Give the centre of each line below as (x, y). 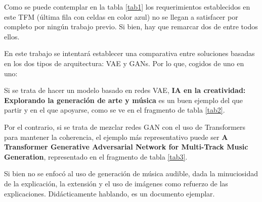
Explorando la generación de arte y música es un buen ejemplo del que (124, 100)
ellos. (12, 36)
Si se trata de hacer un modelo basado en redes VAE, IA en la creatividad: (125, 90)
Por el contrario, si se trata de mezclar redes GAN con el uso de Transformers (125, 127)
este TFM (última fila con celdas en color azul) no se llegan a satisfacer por (121, 16)
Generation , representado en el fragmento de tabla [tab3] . (96, 156)
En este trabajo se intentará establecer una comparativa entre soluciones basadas (129, 53)
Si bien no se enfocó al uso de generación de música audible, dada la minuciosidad (131, 173)
